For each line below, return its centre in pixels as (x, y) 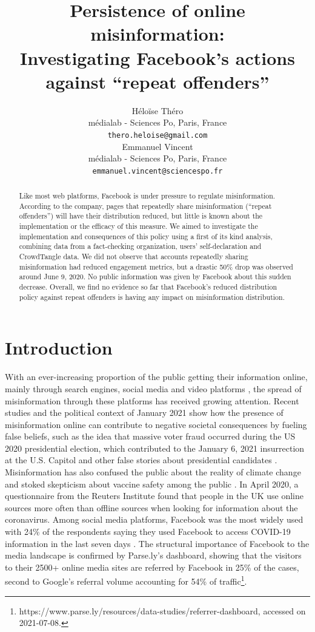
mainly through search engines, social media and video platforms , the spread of (153, 388)
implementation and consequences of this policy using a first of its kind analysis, (146, 236)
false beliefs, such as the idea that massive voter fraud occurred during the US (150, 436)
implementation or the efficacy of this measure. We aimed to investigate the (138, 226)
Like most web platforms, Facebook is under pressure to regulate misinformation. (147, 196)
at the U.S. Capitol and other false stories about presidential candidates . (141, 460)
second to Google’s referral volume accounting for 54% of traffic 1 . (126, 580)
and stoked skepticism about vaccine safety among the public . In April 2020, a (152, 484)
